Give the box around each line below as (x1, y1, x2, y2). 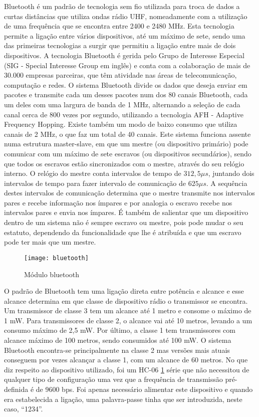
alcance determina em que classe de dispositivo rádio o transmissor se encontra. (4, 295, 248, 306)
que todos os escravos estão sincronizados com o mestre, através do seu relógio (4, 158, 244, 168)
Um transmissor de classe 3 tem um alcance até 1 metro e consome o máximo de (4, 305, 251, 316)
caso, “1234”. (4, 403, 43, 414)
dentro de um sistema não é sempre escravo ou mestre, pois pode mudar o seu (4, 217, 243, 228)
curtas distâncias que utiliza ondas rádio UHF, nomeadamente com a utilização (4, 11, 247, 21)
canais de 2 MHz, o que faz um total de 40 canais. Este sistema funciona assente (4, 128, 251, 139)
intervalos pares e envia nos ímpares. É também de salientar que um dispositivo (4, 207, 248, 218)
